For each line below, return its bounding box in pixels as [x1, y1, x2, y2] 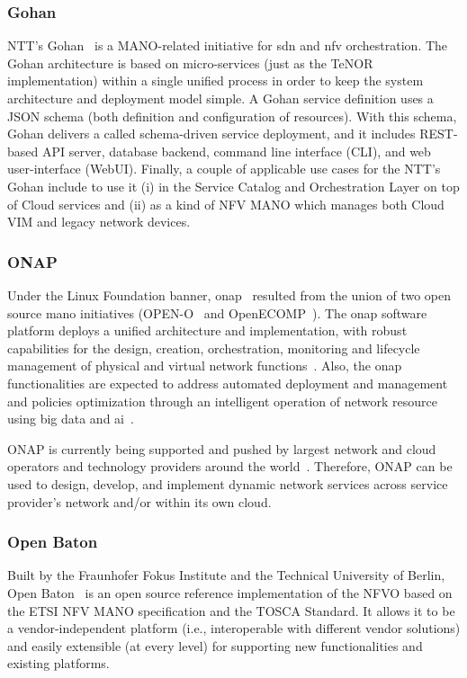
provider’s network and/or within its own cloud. [7, 492, 272, 511]
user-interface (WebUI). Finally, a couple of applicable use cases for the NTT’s [7, 159, 441, 178]
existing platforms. [7, 654, 110, 673]
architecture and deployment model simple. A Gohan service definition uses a [7, 89, 434, 107]
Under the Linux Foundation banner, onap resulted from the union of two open [7, 285, 452, 304]
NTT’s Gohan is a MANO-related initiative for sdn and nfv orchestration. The [7, 36, 448, 55]
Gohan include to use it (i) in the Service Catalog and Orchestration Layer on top [7, 176, 460, 195]
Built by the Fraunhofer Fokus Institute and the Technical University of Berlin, [7, 566, 445, 584]
